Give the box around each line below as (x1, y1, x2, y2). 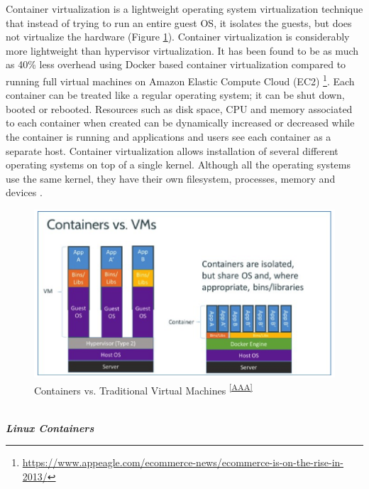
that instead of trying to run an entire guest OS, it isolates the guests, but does (6, 15, 352, 30)
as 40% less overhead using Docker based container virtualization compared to (6, 57, 346, 72)
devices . (6, 185, 43, 200)
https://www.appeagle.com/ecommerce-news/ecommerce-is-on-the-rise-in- (22, 455, 344, 470)
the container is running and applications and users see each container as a (6, 129, 331, 144)
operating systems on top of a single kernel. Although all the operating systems (6, 157, 351, 172)
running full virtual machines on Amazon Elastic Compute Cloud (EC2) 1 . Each (6, 71, 355, 88)
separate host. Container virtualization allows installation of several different (6, 143, 338, 158)
